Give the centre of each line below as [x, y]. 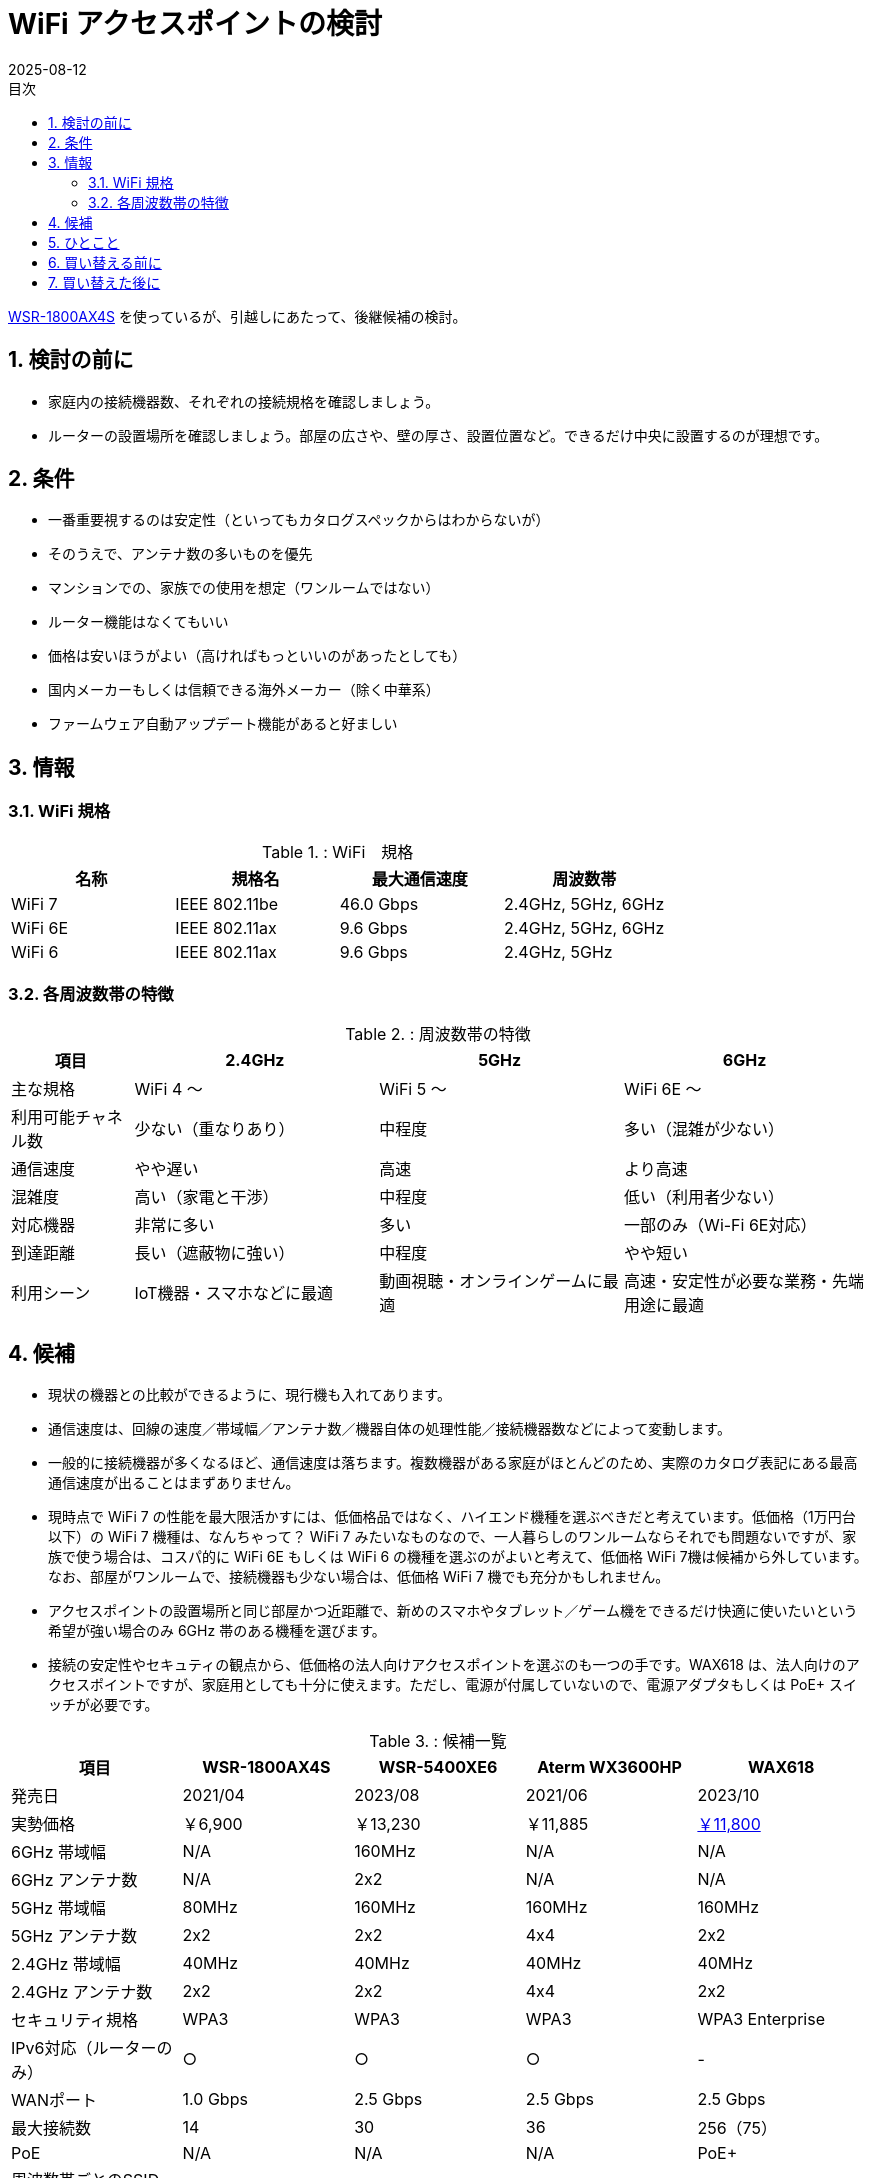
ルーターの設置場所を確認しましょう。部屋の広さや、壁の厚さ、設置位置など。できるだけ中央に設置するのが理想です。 [438, 435]
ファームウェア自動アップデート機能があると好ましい [223, 724]
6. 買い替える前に [105, 262]
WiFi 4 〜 [168, 1089]
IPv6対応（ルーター [84, 2048]
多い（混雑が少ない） [704, 1129]
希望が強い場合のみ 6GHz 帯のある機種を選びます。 [217, 1631]
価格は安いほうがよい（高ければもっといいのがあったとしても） [257, 656]
